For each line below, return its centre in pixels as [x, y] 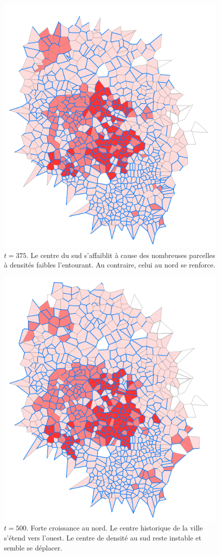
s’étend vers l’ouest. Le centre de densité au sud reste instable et [103, 537]
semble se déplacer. [33, 547]
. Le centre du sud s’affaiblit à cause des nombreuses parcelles [121, 255]
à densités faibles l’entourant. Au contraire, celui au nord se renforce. [110, 265]
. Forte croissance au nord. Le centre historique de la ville [114, 528]
